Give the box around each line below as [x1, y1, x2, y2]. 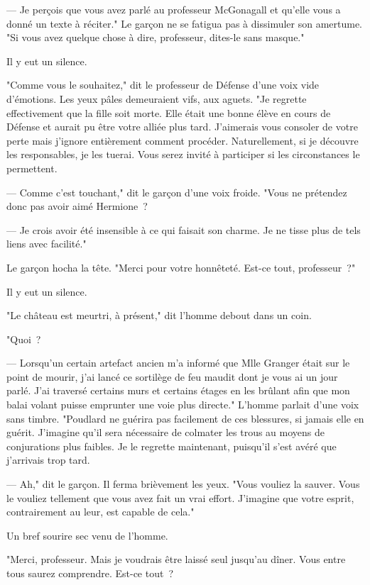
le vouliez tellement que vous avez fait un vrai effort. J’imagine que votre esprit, [6, 490, 354, 505]
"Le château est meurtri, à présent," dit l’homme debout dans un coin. [6, 308, 312, 323]
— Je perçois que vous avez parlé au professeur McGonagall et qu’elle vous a [6, 2, 341, 16]
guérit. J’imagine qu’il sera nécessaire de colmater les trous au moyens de [6, 425, 325, 440]
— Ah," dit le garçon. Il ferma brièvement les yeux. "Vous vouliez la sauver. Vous [6, 477, 360, 491]
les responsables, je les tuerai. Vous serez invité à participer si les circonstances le [6, 147, 360, 162]
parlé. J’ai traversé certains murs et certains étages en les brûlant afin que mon [6, 383, 350, 398]
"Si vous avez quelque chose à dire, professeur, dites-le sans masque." [6, 30, 305, 45]
